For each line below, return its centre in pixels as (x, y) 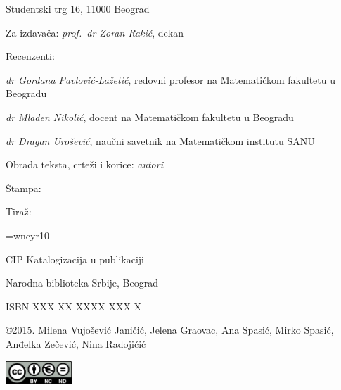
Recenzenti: (30, 56)
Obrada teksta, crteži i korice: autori (84, 164)
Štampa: (24, 188)
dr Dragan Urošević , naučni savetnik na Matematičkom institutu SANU (160, 140)
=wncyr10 (27, 235)
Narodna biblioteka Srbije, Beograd (82, 283)
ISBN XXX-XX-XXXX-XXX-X (74, 306)
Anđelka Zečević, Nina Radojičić (76, 343)
